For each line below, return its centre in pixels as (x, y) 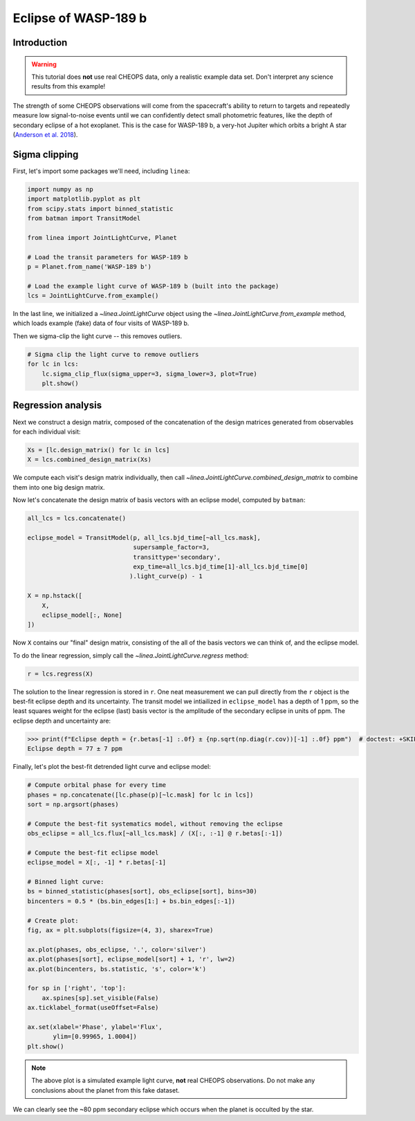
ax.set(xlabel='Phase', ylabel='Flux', (95, 1027)
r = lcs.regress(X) (60, 674)
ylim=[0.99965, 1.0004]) (95, 1037)
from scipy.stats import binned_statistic (100, 209)
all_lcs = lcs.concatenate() (77, 518)
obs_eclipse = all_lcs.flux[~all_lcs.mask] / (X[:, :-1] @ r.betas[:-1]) (155, 834)
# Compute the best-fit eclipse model (93, 853)
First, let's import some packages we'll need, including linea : (101, 171)
